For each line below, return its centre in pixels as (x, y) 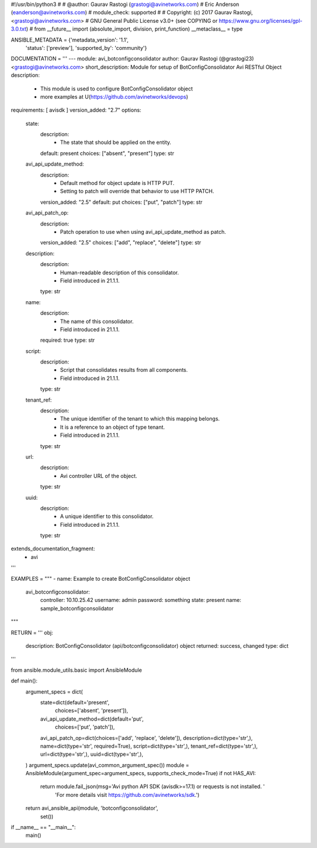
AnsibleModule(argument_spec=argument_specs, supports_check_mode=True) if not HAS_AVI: (141, 773)
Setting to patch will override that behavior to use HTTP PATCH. (137, 191)
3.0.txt (18, 29)
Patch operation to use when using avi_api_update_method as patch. (143, 231)
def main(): (24, 681)
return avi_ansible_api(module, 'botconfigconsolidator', (92, 808)
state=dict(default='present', (75, 702)
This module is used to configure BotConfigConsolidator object (117, 89)
